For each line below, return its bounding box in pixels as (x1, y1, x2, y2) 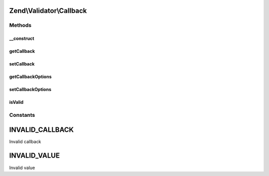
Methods (9, 22, 32, 29)
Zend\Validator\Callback (9, 6, 87, 15)
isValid (9, 99, 24, 105)
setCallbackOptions (9, 87, 52, 92)
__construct (9, 35, 34, 42)
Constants (9, 111, 35, 118)
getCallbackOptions (9, 74, 52, 80)
